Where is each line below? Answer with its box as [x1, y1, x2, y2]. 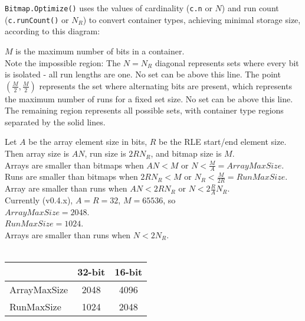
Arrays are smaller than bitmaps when [5, 158, 144, 171]
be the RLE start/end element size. [159, 135, 287, 148]
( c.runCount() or [5, 13, 69, 25]
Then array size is [5, 147, 70, 160]
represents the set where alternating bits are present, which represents [39, 79, 292, 92]
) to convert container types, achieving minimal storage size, [83, 13, 301, 25]
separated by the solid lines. [5, 115, 106, 128]
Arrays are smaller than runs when [5, 228, 131, 241]
